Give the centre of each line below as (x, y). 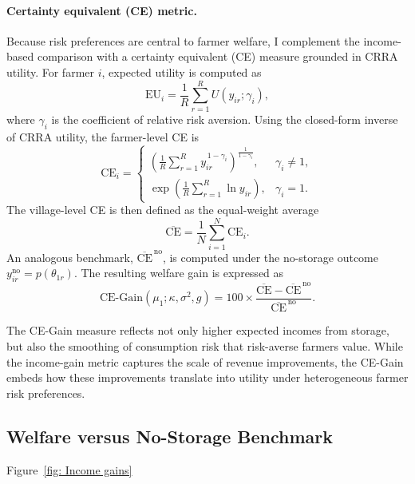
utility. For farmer (51, 71)
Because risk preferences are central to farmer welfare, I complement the (183, 40)
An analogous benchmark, (70, 257)
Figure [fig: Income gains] (69, 469)
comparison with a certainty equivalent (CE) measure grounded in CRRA (217, 56)
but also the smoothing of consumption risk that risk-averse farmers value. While (205, 346)
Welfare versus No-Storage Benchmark (170, 436)
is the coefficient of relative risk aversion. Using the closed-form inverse (225, 119)
